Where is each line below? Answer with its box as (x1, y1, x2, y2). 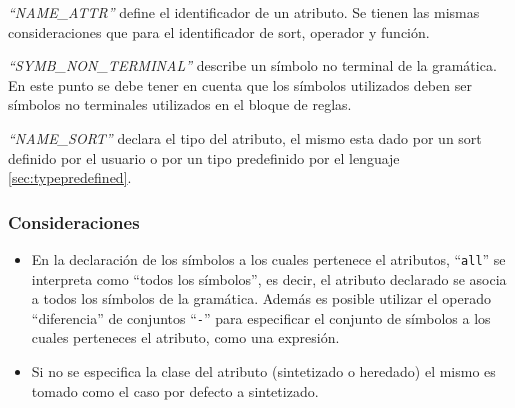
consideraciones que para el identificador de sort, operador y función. (8, 21, 430, 42)
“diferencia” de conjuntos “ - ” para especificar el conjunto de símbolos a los (31, 307, 491, 328)
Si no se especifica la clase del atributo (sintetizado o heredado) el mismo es (31, 361, 496, 382)
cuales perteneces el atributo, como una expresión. (31, 327, 340, 348)
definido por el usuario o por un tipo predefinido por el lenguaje (8, 147, 400, 168)
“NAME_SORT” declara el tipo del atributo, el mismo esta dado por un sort (8, 127, 482, 148)
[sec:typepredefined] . (8, 167, 132, 188)
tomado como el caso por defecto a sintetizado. (31, 380, 319, 401)
